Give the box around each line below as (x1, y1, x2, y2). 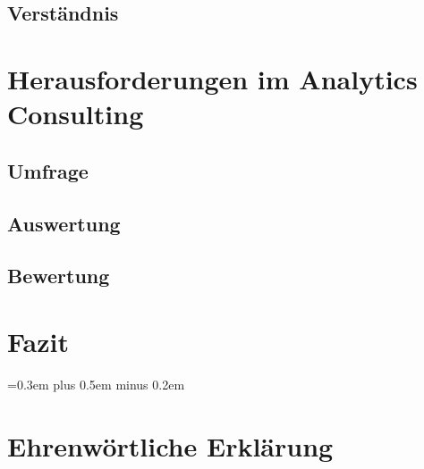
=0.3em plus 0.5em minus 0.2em (7, 374, 185, 393)
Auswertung (7, 209, 121, 237)
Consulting (7, 96, 144, 132)
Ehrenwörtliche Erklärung (7, 427, 334, 464)
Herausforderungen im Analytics (7, 60, 418, 96)
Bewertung (7, 262, 110, 289)
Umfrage (7, 156, 89, 184)
